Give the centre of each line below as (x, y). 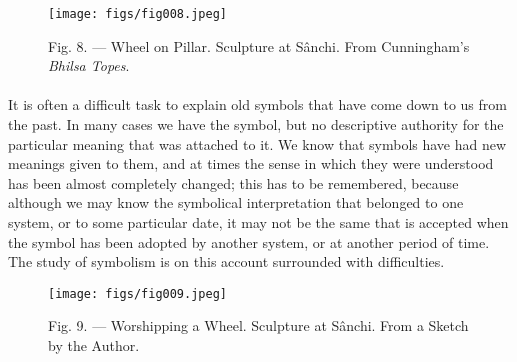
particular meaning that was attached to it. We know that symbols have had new (257, 143)
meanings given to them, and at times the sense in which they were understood (251, 163)
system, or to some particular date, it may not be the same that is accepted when (258, 222)
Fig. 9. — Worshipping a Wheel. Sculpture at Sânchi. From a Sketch (258, 325)
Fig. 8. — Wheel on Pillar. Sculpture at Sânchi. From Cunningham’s (259, 45)
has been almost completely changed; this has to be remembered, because (233, 182)
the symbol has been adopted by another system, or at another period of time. (249, 241)
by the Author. (94, 345)
